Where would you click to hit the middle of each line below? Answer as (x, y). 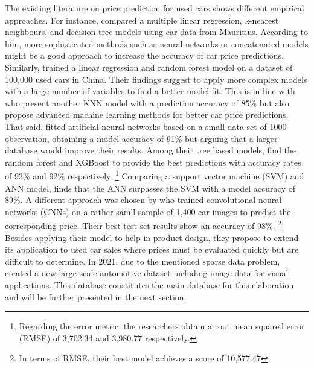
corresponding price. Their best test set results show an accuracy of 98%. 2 (143, 224)
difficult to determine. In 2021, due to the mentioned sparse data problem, (143, 261)
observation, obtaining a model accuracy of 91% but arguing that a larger (141, 138)
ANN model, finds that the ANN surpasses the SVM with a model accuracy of (150, 188)
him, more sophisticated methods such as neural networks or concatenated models (157, 43)
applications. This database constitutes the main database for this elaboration (149, 284)
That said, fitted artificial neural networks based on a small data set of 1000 (146, 126)
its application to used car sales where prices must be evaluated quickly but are (152, 249)
